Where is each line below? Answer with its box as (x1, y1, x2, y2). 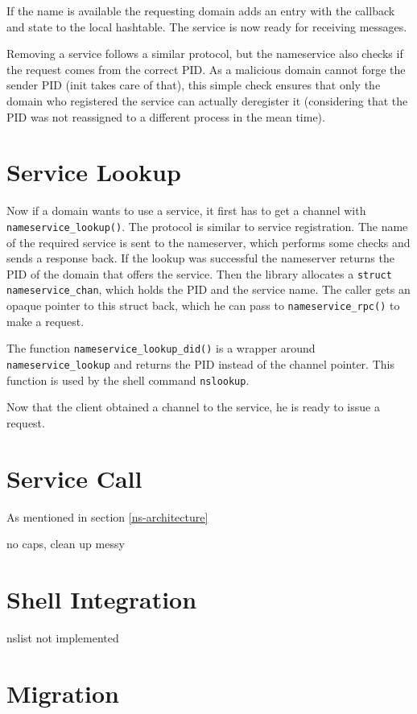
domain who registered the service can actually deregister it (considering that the (6, 92, 408, 109)
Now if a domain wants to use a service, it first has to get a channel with (6, 202, 366, 219)
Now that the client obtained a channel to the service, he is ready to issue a (6, 398, 380, 415)
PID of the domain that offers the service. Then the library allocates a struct (6, 265, 392, 282)
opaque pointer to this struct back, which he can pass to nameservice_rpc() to (6, 297, 400, 314)
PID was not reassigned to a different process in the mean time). (6, 108, 325, 125)
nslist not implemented (6, 629, 119, 646)
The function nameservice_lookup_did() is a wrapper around (6, 340, 316, 357)
